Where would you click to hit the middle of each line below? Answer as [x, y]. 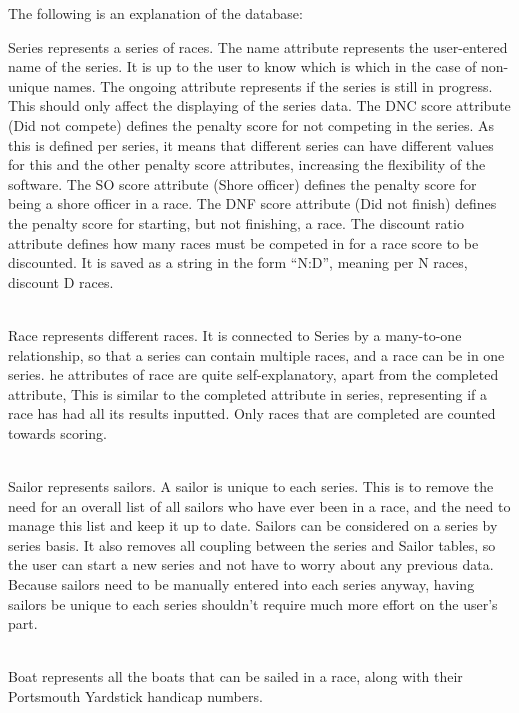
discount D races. [61, 281]
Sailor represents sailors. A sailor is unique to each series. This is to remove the [251, 486]
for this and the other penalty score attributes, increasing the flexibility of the [247, 164]
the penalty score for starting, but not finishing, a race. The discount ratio [236, 222]
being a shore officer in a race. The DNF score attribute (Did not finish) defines [252, 203]
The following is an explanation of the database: [155, 13]
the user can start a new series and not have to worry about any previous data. [251, 564]
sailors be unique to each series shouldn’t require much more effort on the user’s [253, 603]
